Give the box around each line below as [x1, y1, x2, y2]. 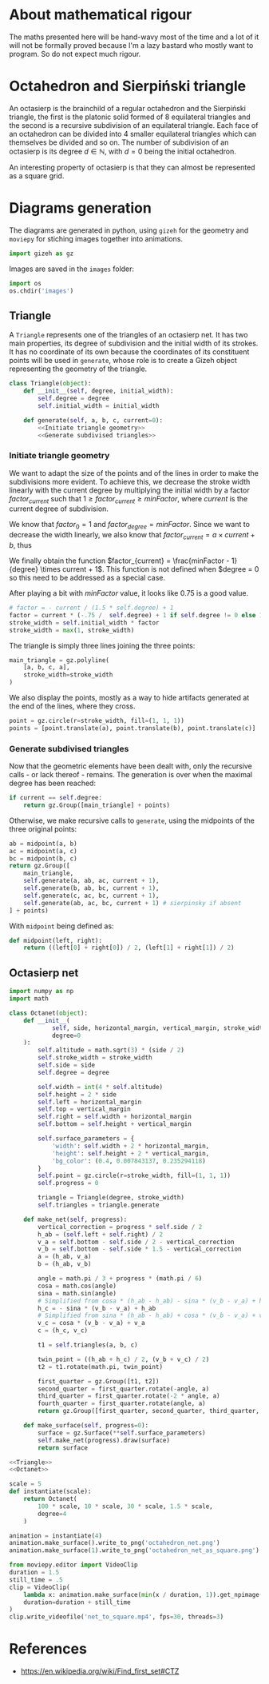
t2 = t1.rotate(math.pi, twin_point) [38, 1363, 163, 1371]
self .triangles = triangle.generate [38, 1201, 160, 1209]
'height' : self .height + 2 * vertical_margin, [51, 1149, 210, 1157]
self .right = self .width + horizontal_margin [38, 1113, 192, 1121]
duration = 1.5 [9, 1569, 60, 1577]
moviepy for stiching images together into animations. [9, 233, 183, 243]
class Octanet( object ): [9, 1009, 89, 1017]
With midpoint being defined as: [9, 921, 114, 931]
